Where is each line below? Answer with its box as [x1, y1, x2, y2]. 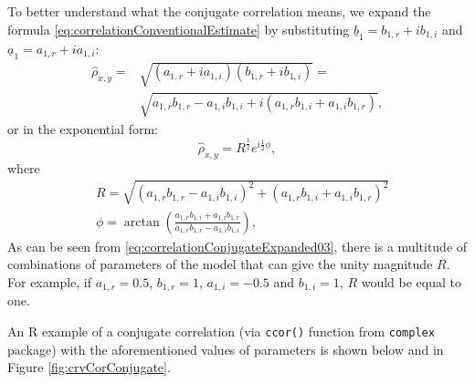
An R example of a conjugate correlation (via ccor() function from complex [7, 321, 435, 340]
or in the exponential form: [7, 119, 158, 138]
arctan [123, 215, 160, 229]
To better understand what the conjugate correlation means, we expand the [7, 2, 431, 20]
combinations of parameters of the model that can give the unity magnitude [7, 254, 433, 274]
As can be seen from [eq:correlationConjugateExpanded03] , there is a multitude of [7, 236, 468, 255]
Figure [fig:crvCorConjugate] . [7, 357, 171, 377]
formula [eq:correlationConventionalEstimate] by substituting [7, 19, 350, 38]
